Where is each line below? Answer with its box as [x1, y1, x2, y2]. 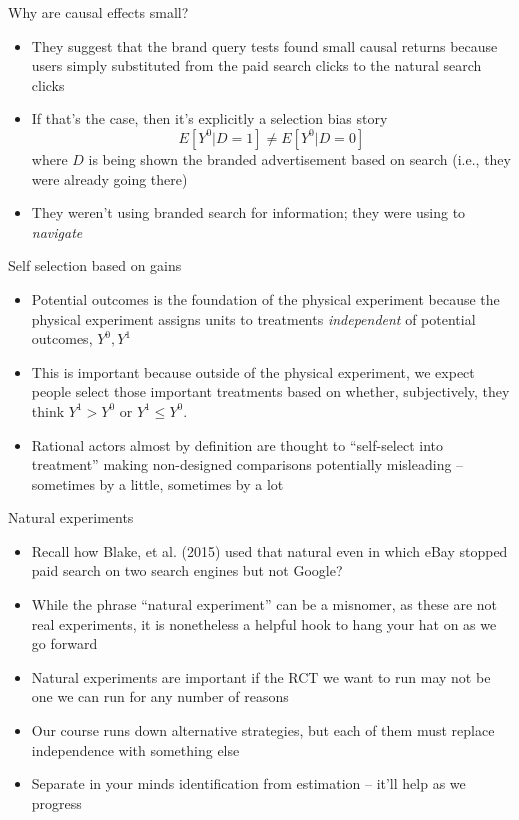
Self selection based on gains [8, 255, 182, 276]
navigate [31, 221, 83, 242]
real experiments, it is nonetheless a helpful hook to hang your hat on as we [31, 613, 497, 634]
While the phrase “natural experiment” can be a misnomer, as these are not [31, 594, 497, 615]
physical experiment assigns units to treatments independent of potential [31, 308, 476, 329]
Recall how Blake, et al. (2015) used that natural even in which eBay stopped [31, 540, 508, 561]
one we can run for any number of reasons [31, 686, 289, 707]
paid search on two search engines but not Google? [31, 560, 343, 581]
